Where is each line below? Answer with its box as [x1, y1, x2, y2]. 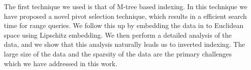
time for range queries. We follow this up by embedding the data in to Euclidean [4, 20, 244, 30]
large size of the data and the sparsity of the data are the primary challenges [4, 48, 232, 58]
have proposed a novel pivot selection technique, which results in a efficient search [4, 11, 247, 21]
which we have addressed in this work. [4, 58, 118, 68]
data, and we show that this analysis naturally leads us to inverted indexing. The [4, 39, 245, 49]
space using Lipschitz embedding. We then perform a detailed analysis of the [4, 29, 232, 40]
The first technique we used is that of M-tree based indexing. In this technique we [4, 1, 248, 11]
